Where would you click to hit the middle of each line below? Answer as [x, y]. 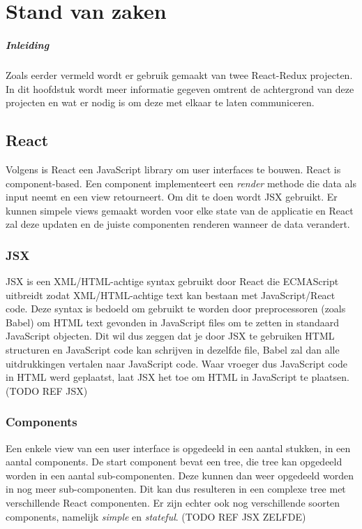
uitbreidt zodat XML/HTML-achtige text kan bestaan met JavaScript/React [171, 295]
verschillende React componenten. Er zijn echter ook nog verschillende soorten [173, 503]
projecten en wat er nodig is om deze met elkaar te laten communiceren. [160, 102]
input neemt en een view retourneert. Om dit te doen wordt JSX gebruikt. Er [172, 197]
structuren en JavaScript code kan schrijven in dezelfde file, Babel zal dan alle [173, 350]
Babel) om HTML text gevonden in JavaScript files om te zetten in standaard [172, 322]
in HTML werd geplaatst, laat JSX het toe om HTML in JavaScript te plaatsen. [178, 377]
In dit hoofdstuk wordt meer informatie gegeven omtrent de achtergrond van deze [180, 88]
